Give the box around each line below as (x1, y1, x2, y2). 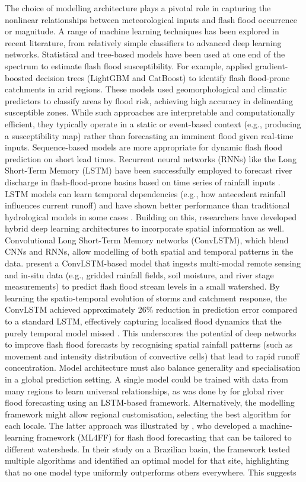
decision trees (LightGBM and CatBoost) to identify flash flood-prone (36, 71, 290, 83)
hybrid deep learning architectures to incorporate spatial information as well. (5, 222, 285, 234)
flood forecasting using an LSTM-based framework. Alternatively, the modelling (5, 396, 295, 409)
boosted (5, 71, 33, 83)
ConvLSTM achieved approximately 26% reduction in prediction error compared (5, 303, 298, 316)
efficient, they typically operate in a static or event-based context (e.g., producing (5, 117, 301, 130)
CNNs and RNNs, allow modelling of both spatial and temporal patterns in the (5, 245, 294, 258)
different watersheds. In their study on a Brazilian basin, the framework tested (5, 442, 291, 455)
